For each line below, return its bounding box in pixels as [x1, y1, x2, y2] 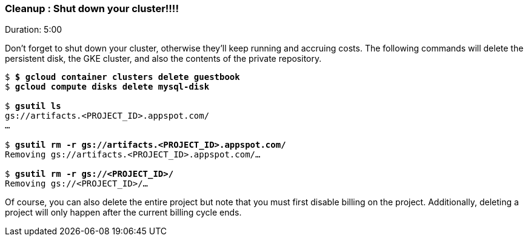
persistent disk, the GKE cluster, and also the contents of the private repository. [5, 53, 322, 64]
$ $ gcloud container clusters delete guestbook [5, 72, 240, 82]
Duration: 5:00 [5, 24, 62, 35]
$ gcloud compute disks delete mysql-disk [5, 82, 210, 92]
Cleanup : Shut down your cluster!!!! [5, 2, 179, 15]
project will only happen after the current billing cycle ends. [5, 207, 242, 218]
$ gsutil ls [5, 101, 61, 111]
